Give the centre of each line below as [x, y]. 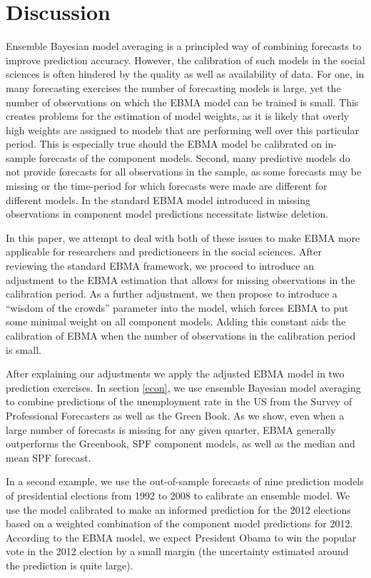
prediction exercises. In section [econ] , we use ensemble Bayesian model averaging [183, 387]
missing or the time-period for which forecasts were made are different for [167, 186]
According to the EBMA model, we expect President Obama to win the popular [181, 537]
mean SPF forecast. [49, 457]
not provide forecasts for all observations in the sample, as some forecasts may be [184, 172]
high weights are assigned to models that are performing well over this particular [182, 130]
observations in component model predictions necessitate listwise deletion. [167, 214]
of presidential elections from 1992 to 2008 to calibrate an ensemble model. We [178, 495]
